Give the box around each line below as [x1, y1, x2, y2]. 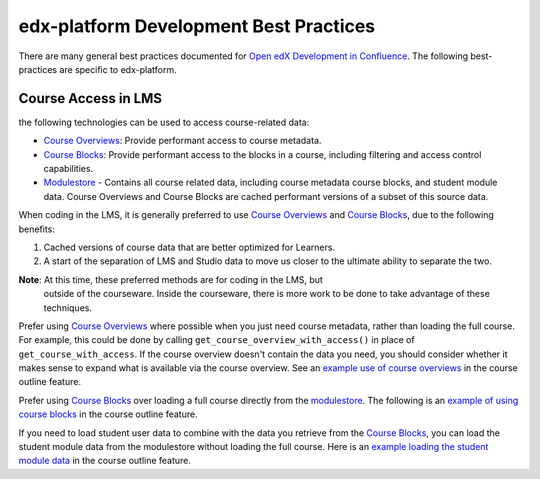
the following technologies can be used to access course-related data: [18, 116, 310, 128]
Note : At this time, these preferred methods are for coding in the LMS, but [18, 273, 324, 285]
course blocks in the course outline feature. [18, 408, 199, 420]
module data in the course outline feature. [18, 455, 192, 467]
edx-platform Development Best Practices [18, 15, 376, 37]
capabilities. [43, 163, 94, 175]
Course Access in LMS [18, 90, 163, 107]
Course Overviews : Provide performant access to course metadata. [43, 135, 322, 147]
